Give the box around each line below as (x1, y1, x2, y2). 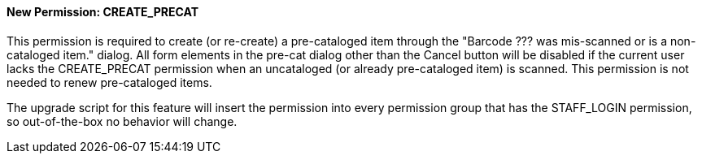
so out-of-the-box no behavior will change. (7, 114, 238, 128)
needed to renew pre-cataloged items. (7, 75, 212, 89)
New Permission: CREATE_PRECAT (7, 5, 199, 19)
